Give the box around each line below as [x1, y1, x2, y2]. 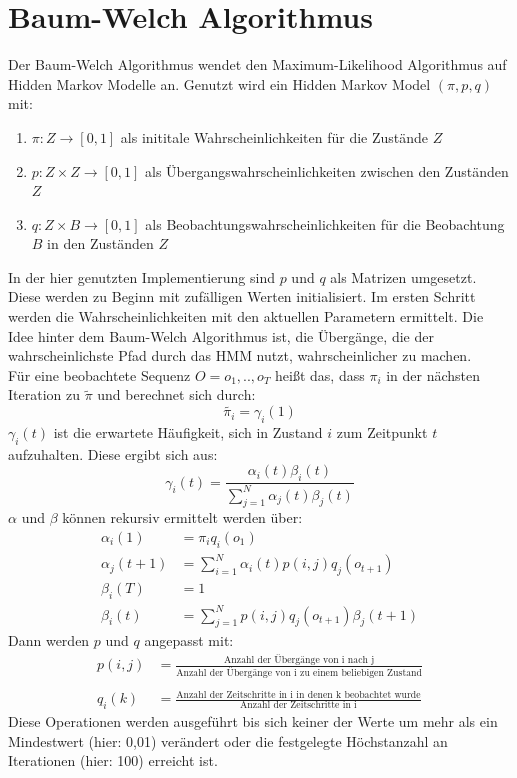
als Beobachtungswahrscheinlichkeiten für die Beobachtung [145, 213, 505, 234]
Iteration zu [8, 384, 80, 405]
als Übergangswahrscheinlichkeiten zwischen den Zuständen [145, 160, 509, 181]
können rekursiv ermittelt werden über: [62, 507, 303, 528]
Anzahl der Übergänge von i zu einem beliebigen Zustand [176, 667, 422, 678]
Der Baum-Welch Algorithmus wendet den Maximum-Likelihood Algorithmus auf [8, 54, 507, 75]
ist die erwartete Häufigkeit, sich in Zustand [53, 422, 323, 443]
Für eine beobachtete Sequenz [8, 364, 191, 385]
